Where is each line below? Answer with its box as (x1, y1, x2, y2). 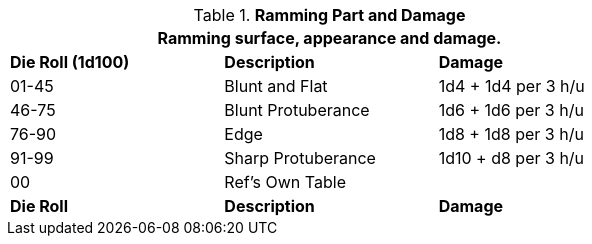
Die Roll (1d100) (10, 52, 130, 72)
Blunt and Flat (224, 76, 328, 96)
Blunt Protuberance (224, 100, 370, 120)
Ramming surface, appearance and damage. (157, 28, 502, 48)
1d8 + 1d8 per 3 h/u (438, 124, 584, 144)
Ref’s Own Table (224, 172, 346, 192)
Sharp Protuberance (224, 148, 376, 168)
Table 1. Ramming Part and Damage (193, 5, 466, 25)
